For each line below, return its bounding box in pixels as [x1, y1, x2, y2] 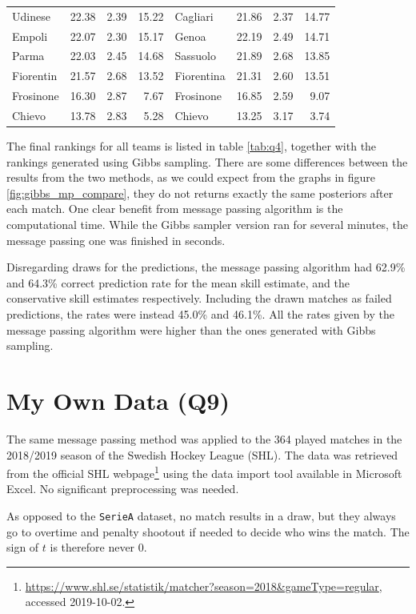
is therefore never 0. [50, 539, 147, 556]
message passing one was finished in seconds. [6, 231, 226, 248]
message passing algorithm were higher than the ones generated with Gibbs [6, 321, 376, 338]
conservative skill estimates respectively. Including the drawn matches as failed [6, 290, 392, 307]
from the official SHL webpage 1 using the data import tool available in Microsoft [6, 463, 402, 481]
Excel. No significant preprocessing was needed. [6, 480, 239, 497]
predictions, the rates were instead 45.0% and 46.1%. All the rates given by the [6, 306, 394, 322]
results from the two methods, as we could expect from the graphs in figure [6, 169, 375, 186]
